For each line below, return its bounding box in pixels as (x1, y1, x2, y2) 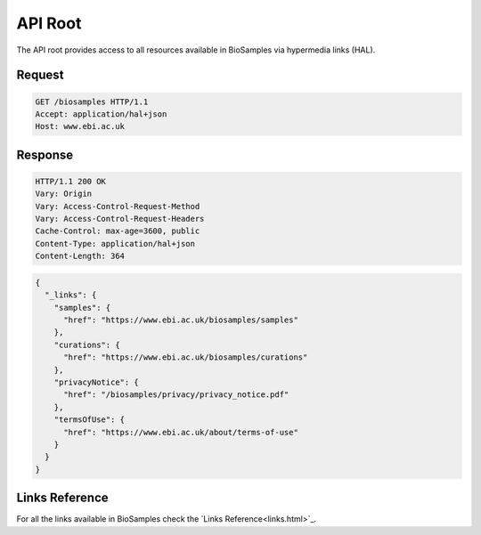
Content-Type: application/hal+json (35, 239, 196, 248)
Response (16, 147, 74, 162)
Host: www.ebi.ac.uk (35, 121, 125, 132)
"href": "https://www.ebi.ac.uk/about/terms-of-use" (63, 427, 298, 437)
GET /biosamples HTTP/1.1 (35, 96, 149, 107)
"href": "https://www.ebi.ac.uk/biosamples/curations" (63, 353, 308, 362)
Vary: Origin (35, 189, 93, 199)
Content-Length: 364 (35, 251, 125, 262)
